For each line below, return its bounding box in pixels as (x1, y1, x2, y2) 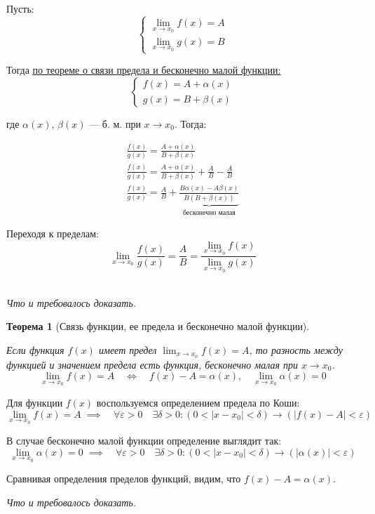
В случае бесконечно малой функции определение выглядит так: (6, 433, 282, 448)
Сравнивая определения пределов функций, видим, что (6, 471, 241, 486)
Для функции (6, 395, 63, 409)
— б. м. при (89, 117, 141, 131)
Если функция (6, 342, 64, 357)
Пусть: (6, 1, 34, 15)
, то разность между (249, 342, 343, 357)
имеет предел (98, 342, 157, 357)
